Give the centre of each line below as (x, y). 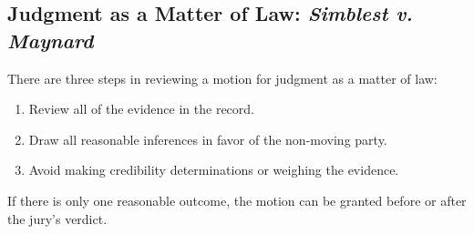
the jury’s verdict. (57, 218)
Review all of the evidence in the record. (141, 109)
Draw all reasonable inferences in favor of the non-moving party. (208, 139)
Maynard (51, 40)
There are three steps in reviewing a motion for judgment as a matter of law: (222, 78)
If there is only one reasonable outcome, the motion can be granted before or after (237, 200)
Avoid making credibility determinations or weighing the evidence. (214, 170)
